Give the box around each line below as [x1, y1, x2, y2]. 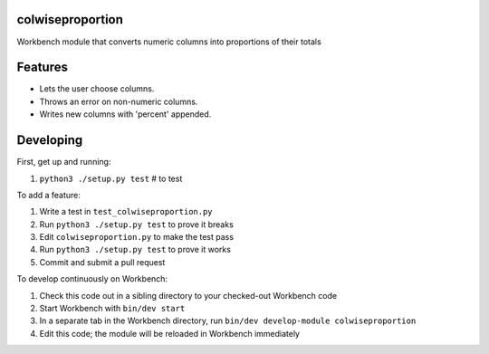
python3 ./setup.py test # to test [39, 173, 183, 184]
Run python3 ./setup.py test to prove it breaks [39, 218, 235, 230]
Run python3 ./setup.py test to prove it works [39, 244, 231, 255]
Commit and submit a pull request [39, 256, 166, 267]
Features [16, 60, 68, 75]
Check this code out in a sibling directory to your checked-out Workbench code [39, 290, 338, 301]
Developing [16, 132, 83, 148]
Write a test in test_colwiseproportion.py [39, 206, 213, 217]
